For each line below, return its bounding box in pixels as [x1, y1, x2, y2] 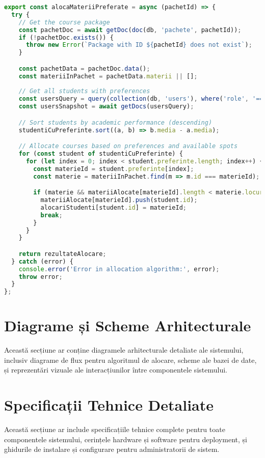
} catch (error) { [11, 257, 74, 265]
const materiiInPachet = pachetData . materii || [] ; [18, 72, 198, 80]
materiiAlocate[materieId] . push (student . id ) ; [40, 196, 198, 204]
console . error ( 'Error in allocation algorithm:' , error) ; [18, 265, 220, 273]
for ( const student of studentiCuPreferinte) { [18, 150, 183, 157]
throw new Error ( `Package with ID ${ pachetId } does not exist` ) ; [25, 41, 252, 49]
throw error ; [18, 273, 63, 280]
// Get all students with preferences [18, 88, 150, 95]
